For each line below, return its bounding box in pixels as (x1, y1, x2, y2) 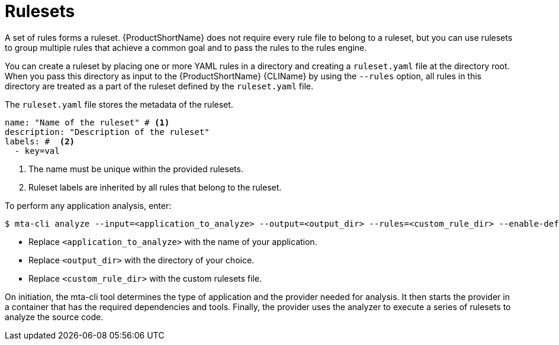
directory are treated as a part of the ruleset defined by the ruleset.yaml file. (5, 80, 313, 91)
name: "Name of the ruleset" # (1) (5, 117, 170, 127)
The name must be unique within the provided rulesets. (28, 163, 243, 174)
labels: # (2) (5, 136, 75, 146)
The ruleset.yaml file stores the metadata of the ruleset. (5, 99, 233, 109)
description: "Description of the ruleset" (5, 127, 210, 137)
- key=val (14, 146, 60, 156)
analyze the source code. (5, 311, 104, 322)
